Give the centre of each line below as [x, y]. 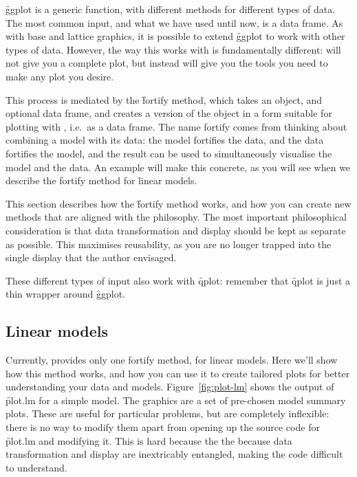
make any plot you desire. [60, 76]
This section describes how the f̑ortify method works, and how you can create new [178, 203]
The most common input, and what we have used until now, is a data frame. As [174, 22]
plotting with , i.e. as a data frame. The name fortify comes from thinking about [176, 126]
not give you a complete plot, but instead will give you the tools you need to [167, 63]
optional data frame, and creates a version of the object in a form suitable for [169, 113]
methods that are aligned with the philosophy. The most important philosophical [176, 217]
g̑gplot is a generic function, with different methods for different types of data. [171, 9]
